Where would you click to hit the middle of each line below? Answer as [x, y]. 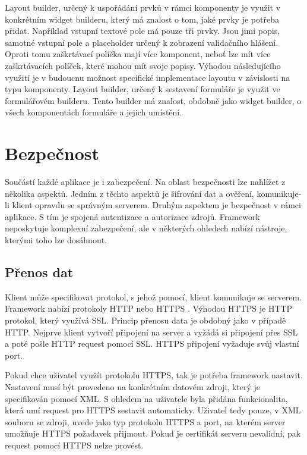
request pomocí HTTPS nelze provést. [74, 445]
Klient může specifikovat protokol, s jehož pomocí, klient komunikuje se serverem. [153, 296]
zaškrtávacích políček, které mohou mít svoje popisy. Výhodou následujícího [143, 65]
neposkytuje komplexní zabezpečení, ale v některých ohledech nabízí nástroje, [146, 228]
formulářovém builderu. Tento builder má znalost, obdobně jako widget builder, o [153, 100]
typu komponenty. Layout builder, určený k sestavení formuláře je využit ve [143, 89]
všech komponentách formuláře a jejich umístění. [94, 112]
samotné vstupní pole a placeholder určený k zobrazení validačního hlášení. [142, 42]
